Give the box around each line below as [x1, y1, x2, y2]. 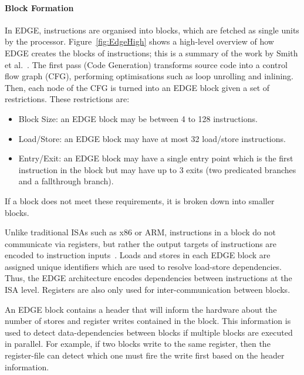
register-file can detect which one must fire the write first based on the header [5, 349, 285, 362]
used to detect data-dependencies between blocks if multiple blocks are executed [5, 326, 293, 338]
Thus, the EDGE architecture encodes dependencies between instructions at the [5, 272, 292, 284]
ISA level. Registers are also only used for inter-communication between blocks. [5, 283, 291, 296]
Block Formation [5, 1, 74, 13]
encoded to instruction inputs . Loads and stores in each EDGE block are [5, 249, 271, 261]
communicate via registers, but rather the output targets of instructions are [5, 237, 277, 249]
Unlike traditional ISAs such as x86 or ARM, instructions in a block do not [5, 226, 276, 238]
